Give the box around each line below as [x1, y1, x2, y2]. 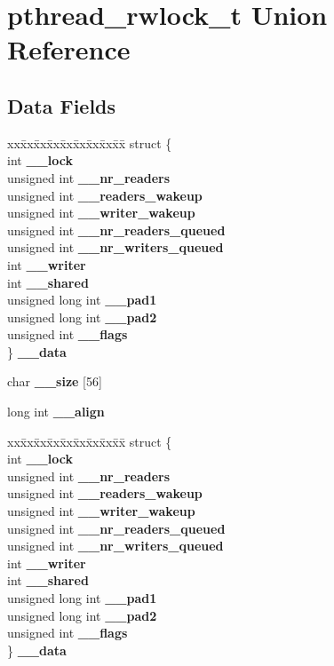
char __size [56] [7, 372, 102, 391]
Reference [7, 31, 131, 67]
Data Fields [7, 91, 116, 119]
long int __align [7, 402, 105, 421]
